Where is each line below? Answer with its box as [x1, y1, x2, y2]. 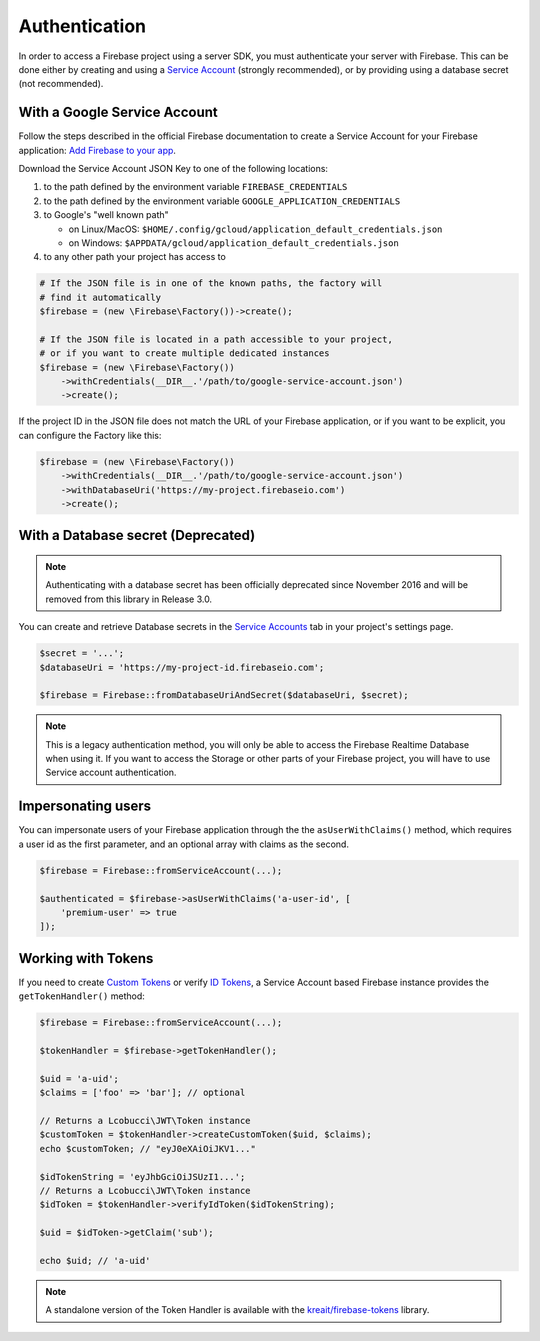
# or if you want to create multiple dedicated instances [39, 348, 330, 359]
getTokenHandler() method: [18, 990, 145, 1002]
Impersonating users [18, 798, 152, 815]
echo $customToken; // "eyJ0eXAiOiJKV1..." [39, 1143, 257, 1154]
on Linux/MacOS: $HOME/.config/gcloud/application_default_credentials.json [68, 223, 443, 235]
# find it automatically [39, 291, 162, 303]
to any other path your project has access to [43, 251, 227, 263]
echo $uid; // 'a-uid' [39, 1255, 151, 1266]
